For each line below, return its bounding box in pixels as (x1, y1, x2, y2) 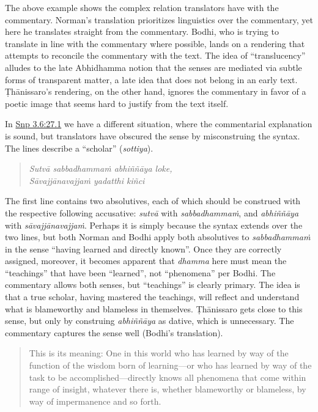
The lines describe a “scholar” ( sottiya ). (5, 141, 153, 154)
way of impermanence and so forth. (29, 394, 161, 407)
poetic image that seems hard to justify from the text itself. (5, 97, 229, 109)
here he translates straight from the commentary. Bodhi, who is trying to (5, 25, 279, 38)
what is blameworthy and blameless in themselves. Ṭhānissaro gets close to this (5, 302, 303, 315)
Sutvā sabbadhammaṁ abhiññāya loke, (29, 162, 172, 175)
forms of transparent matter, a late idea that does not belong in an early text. (5, 73, 298, 86)
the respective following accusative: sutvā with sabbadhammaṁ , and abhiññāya (5, 206, 299, 219)
